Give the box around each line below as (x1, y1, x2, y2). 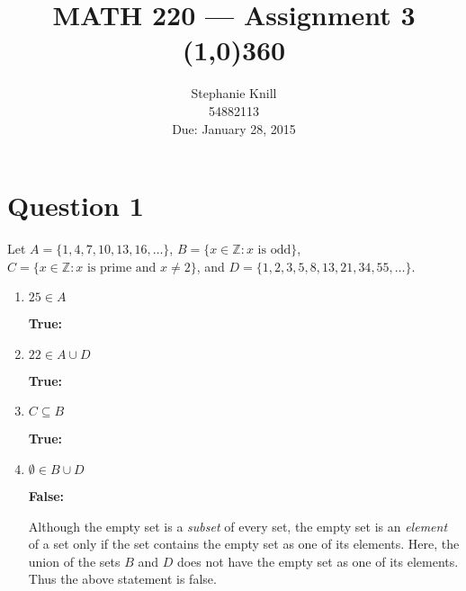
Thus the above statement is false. (28, 569, 217, 588)
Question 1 (7, 187, 144, 224)
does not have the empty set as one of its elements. (176, 551, 459, 570)
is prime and (87, 261, 157, 274)
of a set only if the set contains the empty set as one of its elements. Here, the (28, 534, 460, 553)
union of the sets (28, 551, 121, 570)
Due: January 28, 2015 (172, 119, 296, 138)
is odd (257, 244, 291, 257)
